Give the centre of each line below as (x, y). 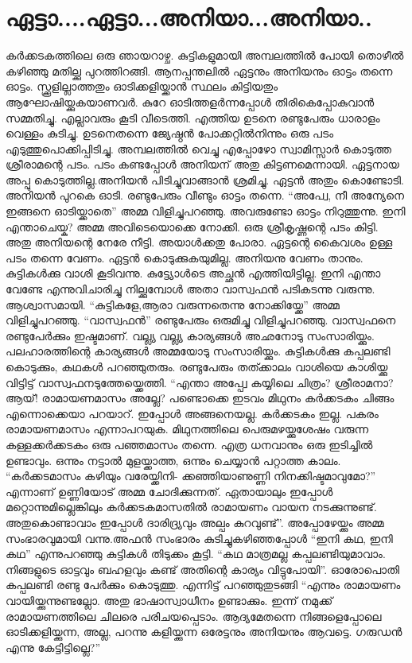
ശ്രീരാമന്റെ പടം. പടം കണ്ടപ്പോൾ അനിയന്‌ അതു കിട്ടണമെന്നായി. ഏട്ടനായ (202, 164)
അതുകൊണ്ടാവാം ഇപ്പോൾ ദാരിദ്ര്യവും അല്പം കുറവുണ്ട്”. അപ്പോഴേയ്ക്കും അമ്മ (195, 522)
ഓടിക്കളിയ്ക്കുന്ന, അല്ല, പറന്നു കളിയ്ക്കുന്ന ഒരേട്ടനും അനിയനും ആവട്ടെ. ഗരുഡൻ (204, 632)
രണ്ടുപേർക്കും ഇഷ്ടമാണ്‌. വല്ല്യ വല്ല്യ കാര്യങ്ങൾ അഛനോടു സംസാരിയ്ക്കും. (190, 335)
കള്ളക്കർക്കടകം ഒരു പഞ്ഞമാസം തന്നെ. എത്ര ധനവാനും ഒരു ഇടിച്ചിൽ (189, 444)
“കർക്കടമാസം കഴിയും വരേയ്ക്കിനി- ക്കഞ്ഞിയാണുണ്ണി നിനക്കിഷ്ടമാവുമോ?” (191, 476)
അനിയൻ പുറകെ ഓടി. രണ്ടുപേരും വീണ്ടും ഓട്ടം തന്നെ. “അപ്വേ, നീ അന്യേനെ (205, 195)
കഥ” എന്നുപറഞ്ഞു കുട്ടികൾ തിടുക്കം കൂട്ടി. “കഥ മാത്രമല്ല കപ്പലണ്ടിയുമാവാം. (196, 554)
